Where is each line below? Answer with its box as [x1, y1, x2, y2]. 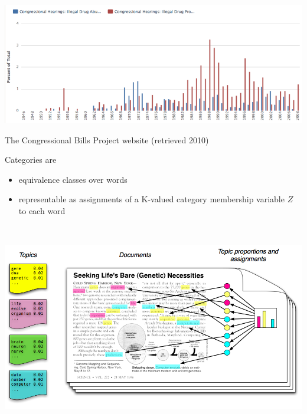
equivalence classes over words [18, 173, 128, 185]
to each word [18, 204, 66, 216]
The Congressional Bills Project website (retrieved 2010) [5, 133, 209, 146]
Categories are [5, 153, 57, 166]
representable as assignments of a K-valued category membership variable [18, 193, 285, 205]
